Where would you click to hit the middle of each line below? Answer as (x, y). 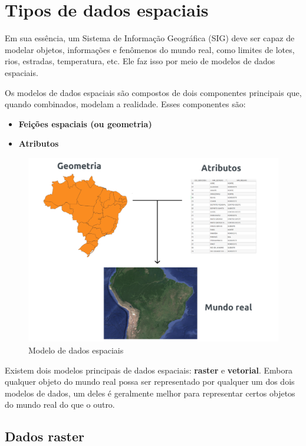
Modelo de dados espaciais (76, 350)
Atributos (39, 143)
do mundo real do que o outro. (60, 404)
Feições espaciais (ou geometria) (85, 123)
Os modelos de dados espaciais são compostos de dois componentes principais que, (153, 92)
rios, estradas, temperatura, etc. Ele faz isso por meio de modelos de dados (140, 61)
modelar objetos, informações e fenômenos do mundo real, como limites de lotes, (150, 49)
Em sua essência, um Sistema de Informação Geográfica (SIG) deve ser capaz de (150, 38)
